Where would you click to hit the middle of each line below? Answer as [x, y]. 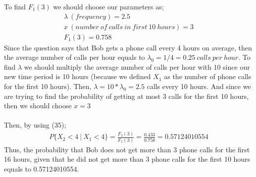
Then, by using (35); [35, 125]
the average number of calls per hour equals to [75, 57]
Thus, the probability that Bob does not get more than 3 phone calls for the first [127, 149]
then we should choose [38, 106]
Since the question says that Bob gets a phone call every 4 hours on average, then [128, 47]
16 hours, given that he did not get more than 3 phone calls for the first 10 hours [127, 159]
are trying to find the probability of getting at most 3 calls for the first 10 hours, [127, 96]
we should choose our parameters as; [108, 6]
